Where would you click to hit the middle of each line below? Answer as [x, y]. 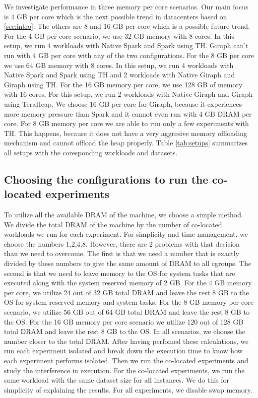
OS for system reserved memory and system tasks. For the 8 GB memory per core [129, 302]
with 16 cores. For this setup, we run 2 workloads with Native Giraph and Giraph [129, 94]
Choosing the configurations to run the [106, 179]
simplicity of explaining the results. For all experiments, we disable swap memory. [128, 389]
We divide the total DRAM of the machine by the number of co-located [113, 224]
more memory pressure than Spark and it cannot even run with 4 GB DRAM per [128, 113]
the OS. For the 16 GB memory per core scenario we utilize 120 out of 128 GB [124, 321]
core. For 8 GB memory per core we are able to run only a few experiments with [127, 123]
